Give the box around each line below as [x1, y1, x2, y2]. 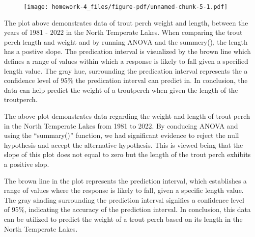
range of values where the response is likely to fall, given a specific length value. [4, 185, 244, 195]
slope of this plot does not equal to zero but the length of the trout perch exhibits [4, 149, 251, 159]
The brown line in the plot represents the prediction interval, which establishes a [4, 175, 247, 185]
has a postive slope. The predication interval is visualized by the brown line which [4, 46, 251, 56]
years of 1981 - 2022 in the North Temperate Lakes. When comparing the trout [4, 27, 243, 37]
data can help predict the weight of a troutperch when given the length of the [4, 84, 238, 95]
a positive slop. [4, 158, 49, 169]
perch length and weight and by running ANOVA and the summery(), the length [4, 36, 248, 47]
